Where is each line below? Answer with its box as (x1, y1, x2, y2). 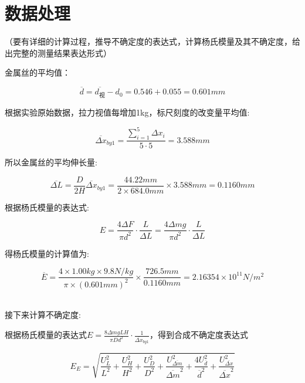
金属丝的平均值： (5, 66, 70, 79)
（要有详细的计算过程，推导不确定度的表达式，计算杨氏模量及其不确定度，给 (5, 35, 300, 48)
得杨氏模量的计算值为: (5, 247, 89, 259)
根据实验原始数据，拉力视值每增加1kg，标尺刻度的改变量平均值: (5, 106, 250, 118)
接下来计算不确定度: (5, 309, 81, 321)
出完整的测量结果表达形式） (5, 46, 111, 59)
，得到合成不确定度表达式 (150, 328, 249, 341)
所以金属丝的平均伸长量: (5, 156, 97, 168)
